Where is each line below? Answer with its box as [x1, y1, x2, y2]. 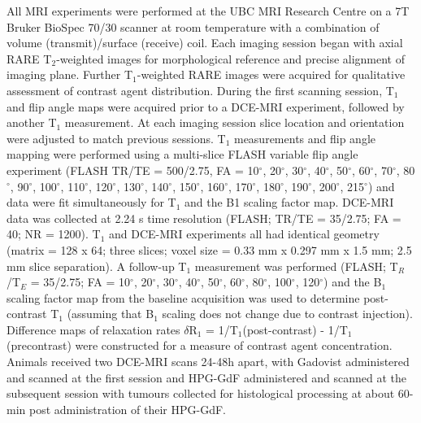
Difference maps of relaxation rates [7, 321, 180, 338]
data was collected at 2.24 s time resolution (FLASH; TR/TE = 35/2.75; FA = [7, 209, 401, 226]
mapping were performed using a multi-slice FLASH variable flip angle [7, 146, 358, 163]
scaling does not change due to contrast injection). [162, 305, 413, 322]
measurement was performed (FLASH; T [194, 257, 398, 274]
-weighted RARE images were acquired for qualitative [137, 66, 406, 83]
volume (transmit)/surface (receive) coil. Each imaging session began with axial [7, 34, 403, 51]
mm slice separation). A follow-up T [7, 257, 187, 274]
